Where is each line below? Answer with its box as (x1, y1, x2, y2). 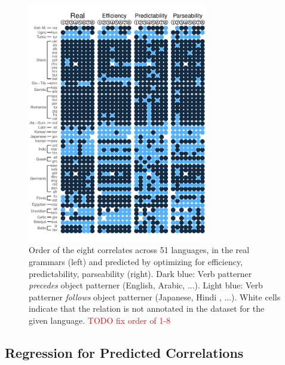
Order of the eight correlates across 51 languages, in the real (29, 244, 250, 256)
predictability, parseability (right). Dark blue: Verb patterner (29, 267, 252, 279)
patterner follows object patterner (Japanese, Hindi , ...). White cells (29, 290, 281, 303)
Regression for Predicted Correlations (5, 343, 244, 361)
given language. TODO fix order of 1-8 (29, 314, 171, 326)
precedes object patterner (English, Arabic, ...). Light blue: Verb (29, 279, 263, 291)
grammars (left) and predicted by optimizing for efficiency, (29, 255, 243, 267)
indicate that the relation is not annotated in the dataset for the (29, 302, 265, 315)
